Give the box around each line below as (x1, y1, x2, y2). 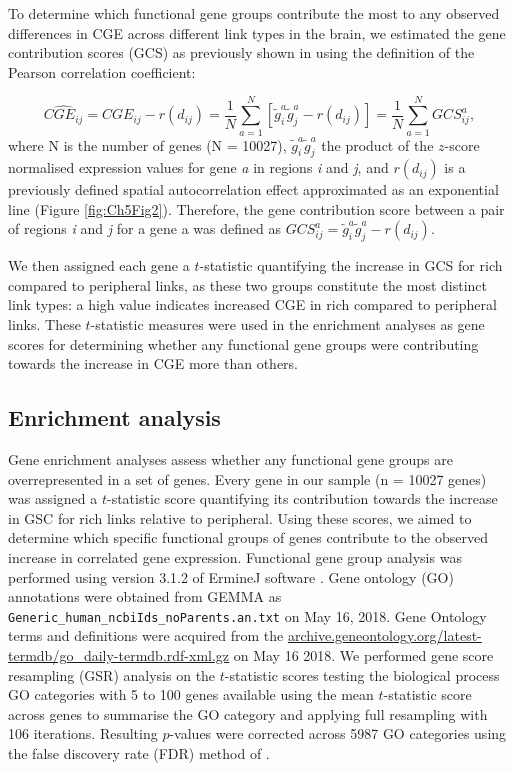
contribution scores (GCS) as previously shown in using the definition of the (8, 42, 475, 63)
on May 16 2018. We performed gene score (233, 645, 494, 666)
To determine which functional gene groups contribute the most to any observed (8, 3, 500, 23)
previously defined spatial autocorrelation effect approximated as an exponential (8, 179, 499, 200)
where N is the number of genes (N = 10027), (8, 134, 287, 155)
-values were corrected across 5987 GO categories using (169, 723, 507, 744)
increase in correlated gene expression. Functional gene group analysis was (8, 547, 462, 568)
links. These (8, 314, 81, 335)
